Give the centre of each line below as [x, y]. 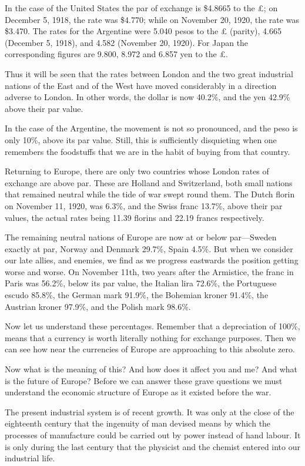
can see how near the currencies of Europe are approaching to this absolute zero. [150, 349]
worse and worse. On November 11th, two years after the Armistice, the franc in [149, 271]
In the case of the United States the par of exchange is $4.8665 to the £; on [141, 8]
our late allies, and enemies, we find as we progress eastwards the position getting [152, 260]
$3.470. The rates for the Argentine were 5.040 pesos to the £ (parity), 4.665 [143, 31]
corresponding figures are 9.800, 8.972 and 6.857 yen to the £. [116, 54]
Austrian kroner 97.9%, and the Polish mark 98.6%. [98, 306]
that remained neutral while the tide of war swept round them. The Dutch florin [150, 194]
